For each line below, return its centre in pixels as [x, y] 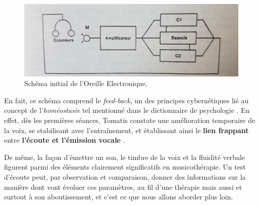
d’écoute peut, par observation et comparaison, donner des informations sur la [125, 176]
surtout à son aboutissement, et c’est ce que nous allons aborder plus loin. [119, 197]
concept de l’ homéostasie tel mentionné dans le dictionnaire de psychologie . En [127, 110]
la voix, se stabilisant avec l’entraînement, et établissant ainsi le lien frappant [126, 130]
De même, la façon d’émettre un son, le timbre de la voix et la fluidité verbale [125, 157]
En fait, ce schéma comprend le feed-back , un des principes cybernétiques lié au [126, 100]
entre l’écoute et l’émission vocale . [65, 140]
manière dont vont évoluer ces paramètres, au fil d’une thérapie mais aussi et [123, 187]
